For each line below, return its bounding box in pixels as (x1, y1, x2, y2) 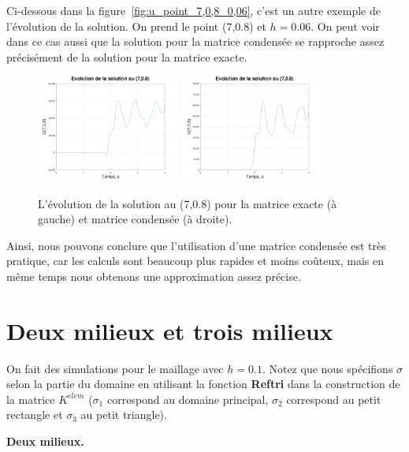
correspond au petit (286, 390, 381, 407)
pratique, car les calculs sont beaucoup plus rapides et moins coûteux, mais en (6, 252, 384, 269)
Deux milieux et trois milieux (6, 314, 333, 346)
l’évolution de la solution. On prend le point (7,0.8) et (6, 17, 266, 34)
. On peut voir (310, 17, 380, 34)
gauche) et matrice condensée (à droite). (38, 211, 232, 227)
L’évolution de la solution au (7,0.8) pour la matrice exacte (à (38, 195, 337, 211)
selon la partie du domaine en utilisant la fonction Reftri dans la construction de (6, 375, 400, 392)
